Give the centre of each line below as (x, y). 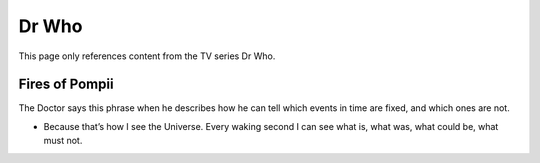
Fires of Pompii (66, 84)
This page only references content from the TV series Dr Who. (147, 56)
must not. (63, 141)
